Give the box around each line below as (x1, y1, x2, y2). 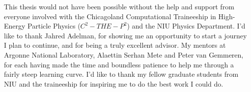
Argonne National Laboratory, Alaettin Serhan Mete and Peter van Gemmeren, (4, 49, 244, 60)
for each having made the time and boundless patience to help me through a (4, 59, 234, 69)
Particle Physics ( (28, 21, 81, 31)
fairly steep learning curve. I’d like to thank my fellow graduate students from (4, 69, 239, 79)
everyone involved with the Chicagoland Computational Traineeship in (4, 11, 216, 21)
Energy (4, 21, 26, 31)
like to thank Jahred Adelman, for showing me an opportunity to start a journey (4, 30, 247, 40)
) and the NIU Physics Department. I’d (127, 21, 246, 31)
